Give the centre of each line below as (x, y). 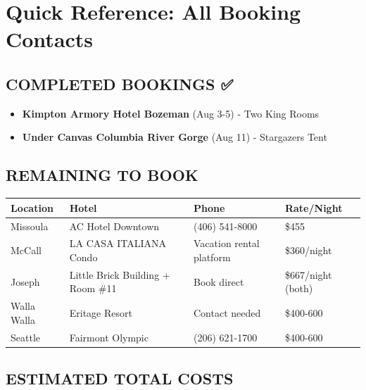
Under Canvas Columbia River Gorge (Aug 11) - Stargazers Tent (175, 137)
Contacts (50, 39)
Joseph (25, 281)
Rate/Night (314, 207)
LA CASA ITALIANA (118, 243)
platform (212, 257)
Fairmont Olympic (109, 337)
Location (32, 207)
